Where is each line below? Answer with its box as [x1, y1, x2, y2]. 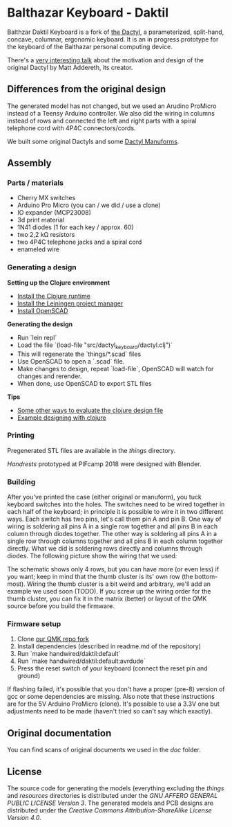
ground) [17, 672, 41, 680]
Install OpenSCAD [17, 306, 68, 314]
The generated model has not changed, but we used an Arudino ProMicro [7, 102, 217, 110]
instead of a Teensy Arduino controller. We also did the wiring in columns [7, 109, 215, 117]
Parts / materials [7, 178, 64, 188]
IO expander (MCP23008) [17, 208, 92, 217]
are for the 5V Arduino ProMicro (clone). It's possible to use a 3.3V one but [7, 700, 220, 708]
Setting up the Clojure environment [7, 278, 110, 287]
